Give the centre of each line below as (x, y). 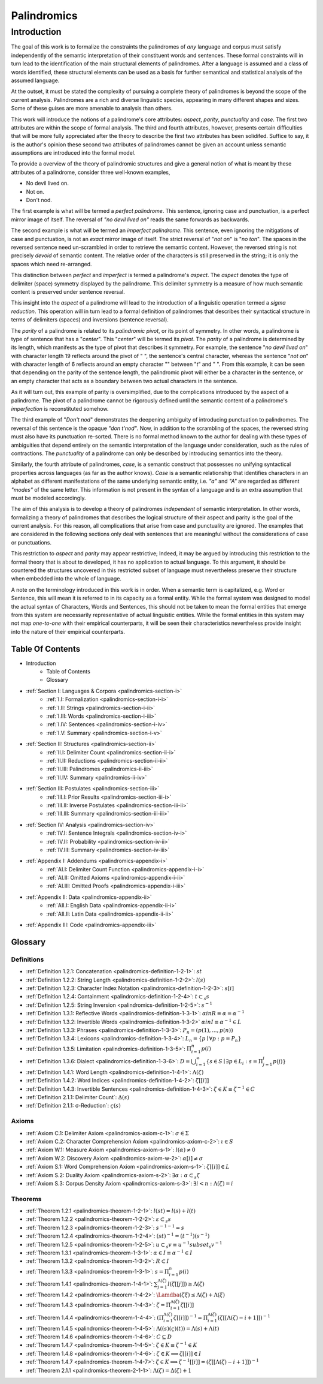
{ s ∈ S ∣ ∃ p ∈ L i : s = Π (234, 1062)
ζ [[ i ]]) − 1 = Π (191, 1317)
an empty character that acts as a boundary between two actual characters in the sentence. (124, 381)
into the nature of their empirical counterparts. (68, 631)
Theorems (26, 1199)
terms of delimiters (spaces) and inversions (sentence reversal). (90, 320)
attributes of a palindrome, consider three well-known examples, (91, 172)
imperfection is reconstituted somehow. (60, 409)
